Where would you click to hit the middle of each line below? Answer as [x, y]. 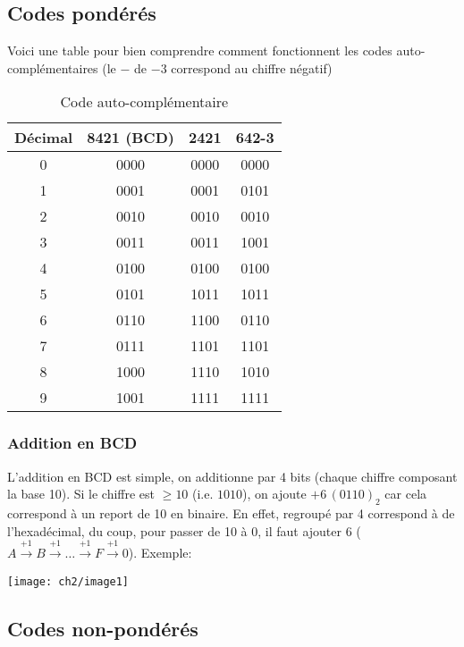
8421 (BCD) [131, 138]
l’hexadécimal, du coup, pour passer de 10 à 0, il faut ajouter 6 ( [184, 530]
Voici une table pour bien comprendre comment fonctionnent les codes [200, 50]
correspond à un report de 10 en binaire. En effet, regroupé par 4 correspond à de [231, 513]
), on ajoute [274, 494]
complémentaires [53, 67]
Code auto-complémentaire [144, 102]
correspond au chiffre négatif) [252, 67]
